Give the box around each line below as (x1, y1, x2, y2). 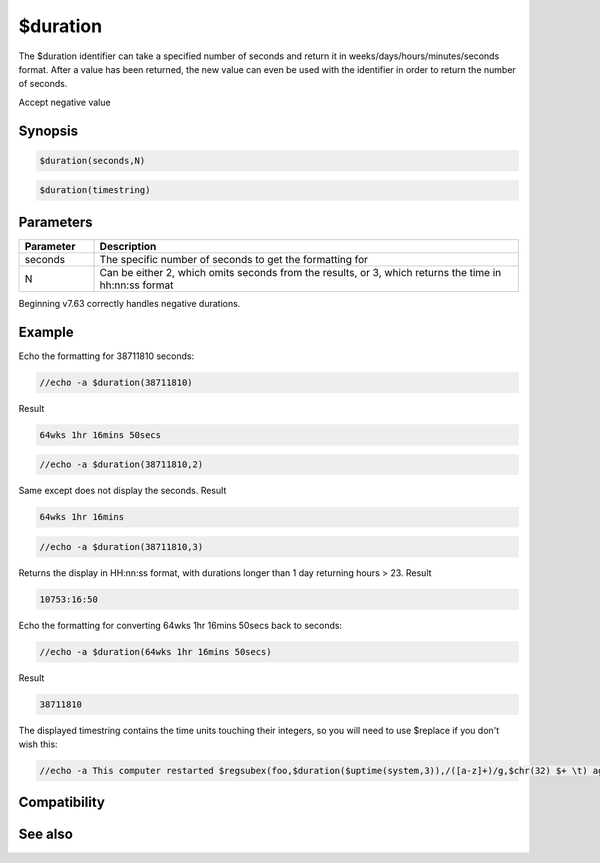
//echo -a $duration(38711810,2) (39, 459, 204, 470)
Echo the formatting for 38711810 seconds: (18, 350, 195, 362)
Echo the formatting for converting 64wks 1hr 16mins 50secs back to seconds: (18, 619, 343, 631)
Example (18, 323, 74, 340)
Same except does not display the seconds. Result (18, 485, 227, 497)
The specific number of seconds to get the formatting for (99, 252, 369, 266)
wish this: (18, 738, 59, 750)
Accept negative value (18, 96, 111, 108)
